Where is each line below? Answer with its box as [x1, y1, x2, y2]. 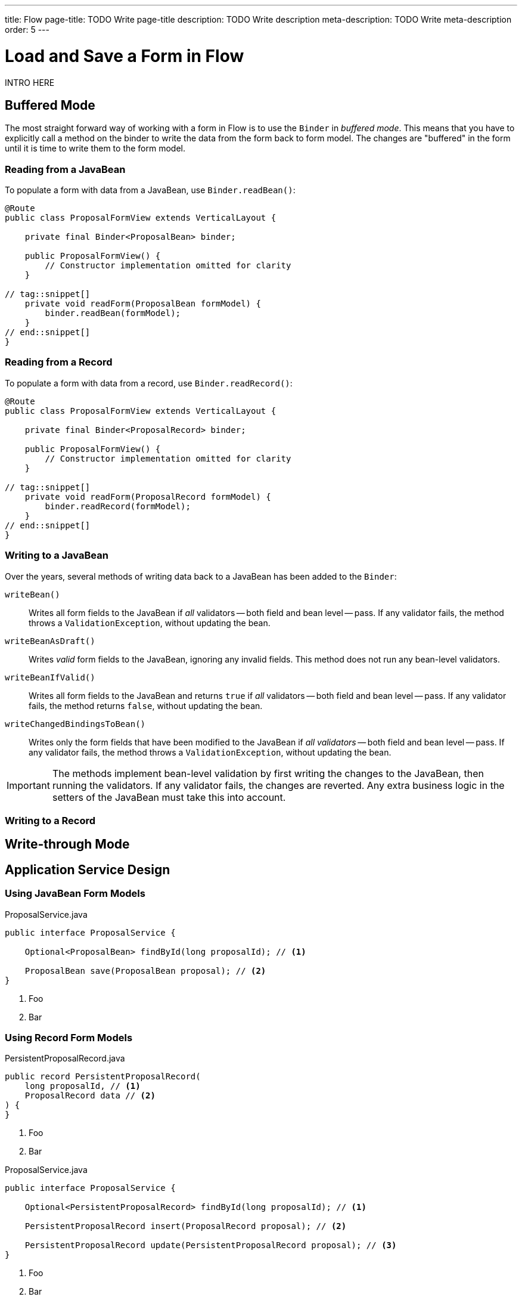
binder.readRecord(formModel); [45, 501, 191, 511]
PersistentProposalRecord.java [5, 1053, 125, 1064]
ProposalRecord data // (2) [24, 1091, 156, 1101]
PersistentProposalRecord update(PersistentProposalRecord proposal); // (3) [24, 1240, 397, 1251]
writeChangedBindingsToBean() [5, 719, 146, 729]
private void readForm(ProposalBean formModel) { [24, 299, 261, 309]
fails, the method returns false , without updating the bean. [29, 700, 263, 711]
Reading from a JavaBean [5, 163, 126, 175]
